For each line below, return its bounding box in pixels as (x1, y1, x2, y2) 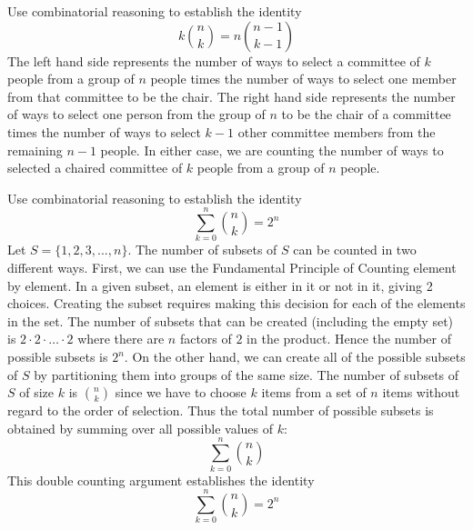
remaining (7, 140, 63, 159)
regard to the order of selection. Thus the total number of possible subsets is (7, 401, 434, 420)
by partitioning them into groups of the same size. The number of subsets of (34, 365, 459, 384)
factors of (179, 329, 232, 348)
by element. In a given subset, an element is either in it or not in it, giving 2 (7, 275, 433, 295)
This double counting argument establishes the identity (7, 470, 315, 489)
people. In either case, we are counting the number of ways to (100, 140, 444, 159)
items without (382, 383, 460, 402)
